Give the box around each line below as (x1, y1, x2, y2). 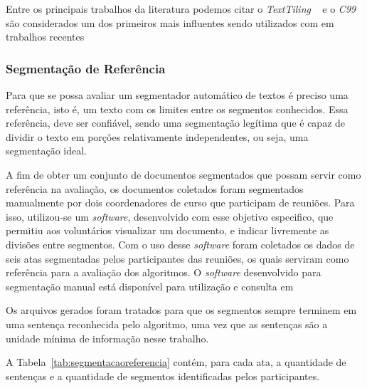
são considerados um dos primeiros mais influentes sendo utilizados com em (6, 15, 334, 30)
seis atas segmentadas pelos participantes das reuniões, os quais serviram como (6, 251, 349, 266)
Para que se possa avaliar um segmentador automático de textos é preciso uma (6, 88, 349, 102)
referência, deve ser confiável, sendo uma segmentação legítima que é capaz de (6, 115, 346, 130)
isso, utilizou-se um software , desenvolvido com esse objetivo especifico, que (6, 209, 334, 224)
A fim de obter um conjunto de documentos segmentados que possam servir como (6, 167, 361, 182)
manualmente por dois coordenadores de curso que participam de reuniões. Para (6, 195, 355, 210)
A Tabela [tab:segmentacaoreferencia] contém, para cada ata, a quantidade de (6, 355, 346, 369)
